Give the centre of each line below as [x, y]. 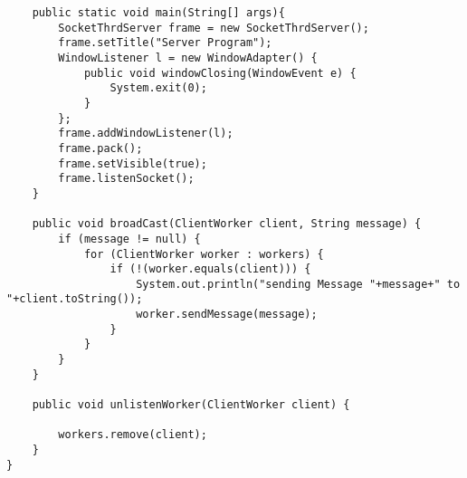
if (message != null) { [129, 239]
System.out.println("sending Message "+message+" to [298, 284]
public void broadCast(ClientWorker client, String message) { [227, 224]
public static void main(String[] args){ [158, 13]
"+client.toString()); [75, 299]
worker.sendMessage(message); [227, 315]
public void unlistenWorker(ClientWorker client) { [191, 405]
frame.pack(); [100, 148]
